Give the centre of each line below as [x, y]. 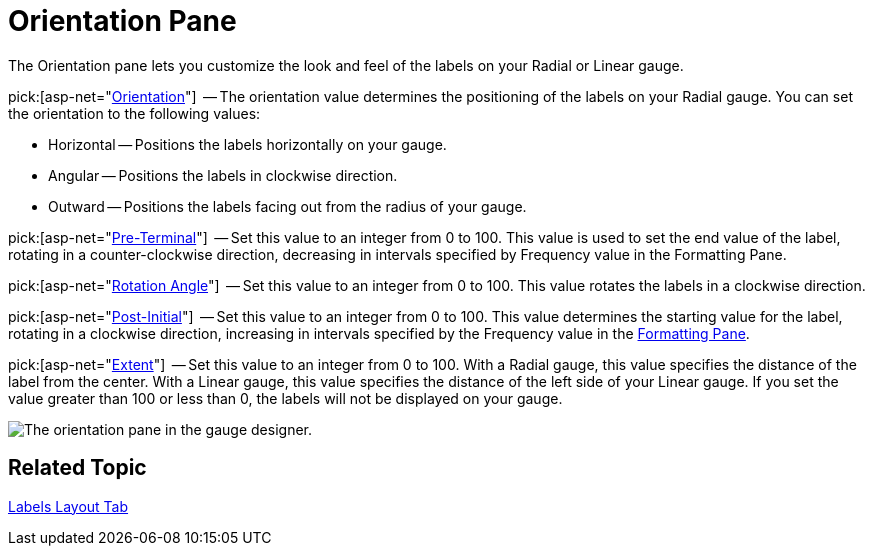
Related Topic [77, 468]
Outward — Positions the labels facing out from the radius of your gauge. [287, 206]
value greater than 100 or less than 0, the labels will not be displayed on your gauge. [285, 398]
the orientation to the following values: [134, 113]
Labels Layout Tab [68, 506]
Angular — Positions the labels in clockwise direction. [223, 175]
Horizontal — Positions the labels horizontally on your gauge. [247, 144]
